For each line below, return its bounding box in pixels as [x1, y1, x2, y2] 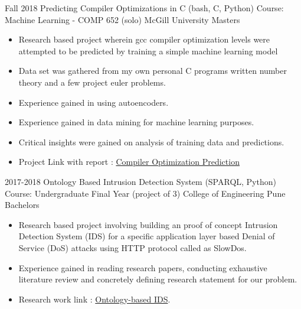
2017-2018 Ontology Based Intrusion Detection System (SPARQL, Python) [5, 175, 276, 187]
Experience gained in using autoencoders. [18, 96, 169, 108]
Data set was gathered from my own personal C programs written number [18, 64, 287, 77]
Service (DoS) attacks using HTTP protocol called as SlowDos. [18, 241, 247, 253]
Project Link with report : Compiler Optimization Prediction [18, 155, 240, 168]
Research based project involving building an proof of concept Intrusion [18, 218, 278, 230]
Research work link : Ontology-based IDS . [18, 292, 171, 305]
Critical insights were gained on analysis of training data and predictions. [18, 135, 284, 148]
